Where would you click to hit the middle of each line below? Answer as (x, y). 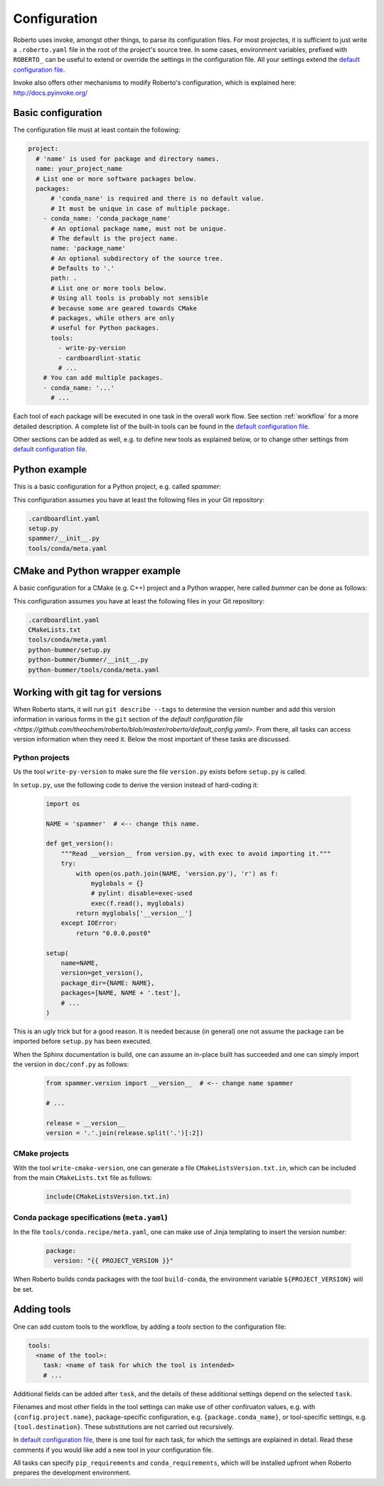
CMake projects (41, 1154)
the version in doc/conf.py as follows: (71, 1065)
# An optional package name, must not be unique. (139, 228)
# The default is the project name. (114, 238)
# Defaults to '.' (83, 268)
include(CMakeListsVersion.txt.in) (108, 1197)
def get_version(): (80, 844)
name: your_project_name (79, 169)
